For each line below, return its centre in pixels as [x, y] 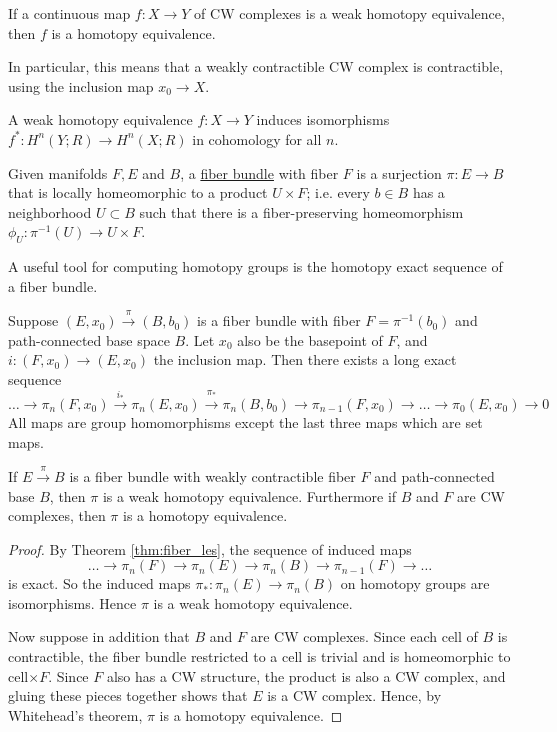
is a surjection [399, 172]
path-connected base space [89, 339]
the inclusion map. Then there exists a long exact [305, 359]
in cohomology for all [257, 138]
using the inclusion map [81, 85]
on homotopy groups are [415, 583]
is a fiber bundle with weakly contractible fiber [212, 475]
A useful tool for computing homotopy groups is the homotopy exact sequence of [255, 266]
